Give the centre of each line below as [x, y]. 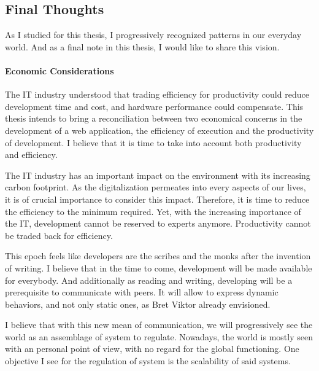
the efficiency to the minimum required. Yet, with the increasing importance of [153, 211]
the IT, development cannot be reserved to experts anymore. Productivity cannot [158, 223]
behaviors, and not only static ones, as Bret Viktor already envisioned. [138, 304]
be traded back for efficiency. [59, 235]
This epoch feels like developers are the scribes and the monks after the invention [158, 256]
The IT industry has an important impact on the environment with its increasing [158, 175]
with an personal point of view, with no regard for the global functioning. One [152, 349]
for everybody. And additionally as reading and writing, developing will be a [149, 280]
